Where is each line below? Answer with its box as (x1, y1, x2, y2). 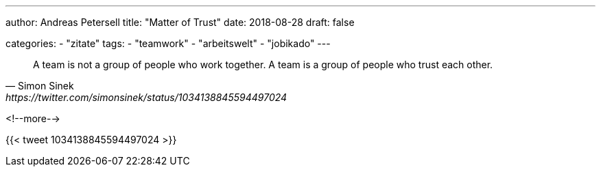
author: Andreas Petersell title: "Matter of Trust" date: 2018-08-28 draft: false (5, 16, 355, 28)
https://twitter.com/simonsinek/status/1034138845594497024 (5, 91, 287, 103)
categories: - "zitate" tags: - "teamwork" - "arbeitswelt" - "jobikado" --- (5, 38, 331, 49)
